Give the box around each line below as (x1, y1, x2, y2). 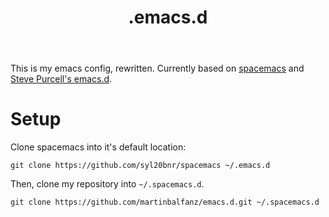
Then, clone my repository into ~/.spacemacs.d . (10, 178, 205, 190)
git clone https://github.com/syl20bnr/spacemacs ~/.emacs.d (10, 161, 271, 171)
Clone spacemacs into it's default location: (10, 141, 187, 153)
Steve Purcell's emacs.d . (10, 73, 113, 85)
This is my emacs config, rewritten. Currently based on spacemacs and (10, 62, 305, 75)
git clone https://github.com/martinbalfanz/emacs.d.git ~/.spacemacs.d (10, 197, 320, 208)
